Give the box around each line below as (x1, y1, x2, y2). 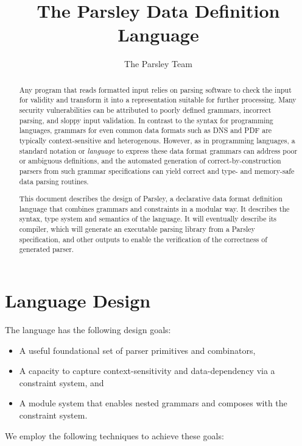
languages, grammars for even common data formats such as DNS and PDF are (19, 125, 272, 135)
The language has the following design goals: (5, 323, 171, 336)
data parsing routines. (19, 176, 89, 186)
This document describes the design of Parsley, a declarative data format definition (19, 193, 283, 204)
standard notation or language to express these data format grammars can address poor (19, 145, 298, 156)
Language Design (5, 288, 151, 313)
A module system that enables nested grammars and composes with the (19, 397, 287, 409)
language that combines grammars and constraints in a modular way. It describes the (19, 203, 290, 214)
